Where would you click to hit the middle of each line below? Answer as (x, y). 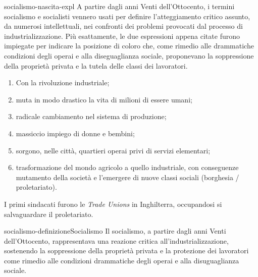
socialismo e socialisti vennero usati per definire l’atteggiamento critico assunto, (127, 16)
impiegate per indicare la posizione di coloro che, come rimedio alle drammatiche (129, 46)
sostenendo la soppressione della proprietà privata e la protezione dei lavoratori (126, 251)
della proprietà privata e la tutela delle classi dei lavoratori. (96, 65)
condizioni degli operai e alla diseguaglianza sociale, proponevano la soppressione (129, 55)
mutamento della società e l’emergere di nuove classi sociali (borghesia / (127, 177)
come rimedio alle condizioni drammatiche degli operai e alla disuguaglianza (122, 260)
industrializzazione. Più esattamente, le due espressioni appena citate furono (122, 36)
